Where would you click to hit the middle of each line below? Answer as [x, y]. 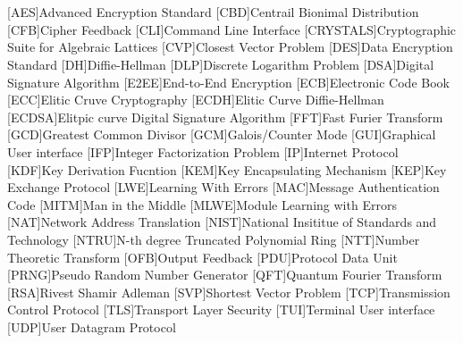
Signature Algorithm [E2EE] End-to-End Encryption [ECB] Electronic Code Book [228, 82]
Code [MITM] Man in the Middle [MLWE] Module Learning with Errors [202, 204]
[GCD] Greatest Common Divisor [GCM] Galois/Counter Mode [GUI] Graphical [222, 134]
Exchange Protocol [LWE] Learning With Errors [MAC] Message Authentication [223, 187]
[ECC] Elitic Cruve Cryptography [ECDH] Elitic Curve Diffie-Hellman [196, 100]
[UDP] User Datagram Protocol [92, 326]
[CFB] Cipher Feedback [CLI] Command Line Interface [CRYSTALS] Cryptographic [232, 29]
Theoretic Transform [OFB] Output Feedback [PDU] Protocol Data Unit [202, 257]
